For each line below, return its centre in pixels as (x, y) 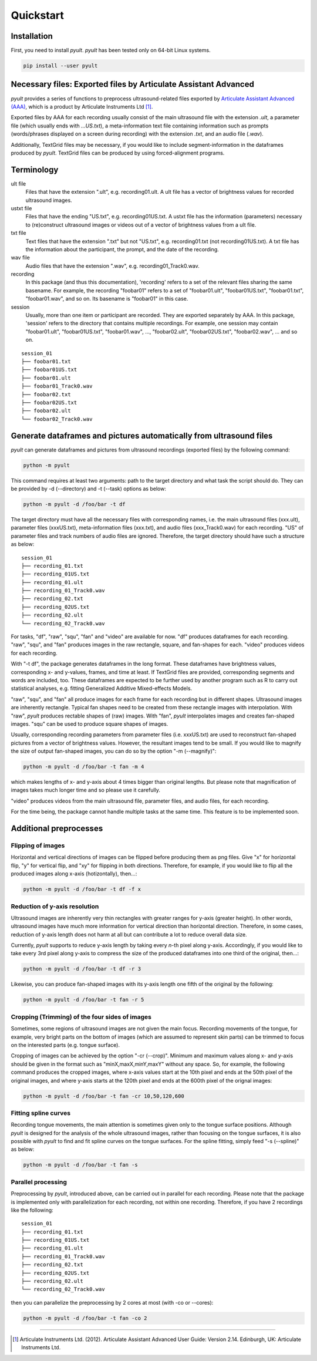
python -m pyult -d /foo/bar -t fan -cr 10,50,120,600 (104, 1096)
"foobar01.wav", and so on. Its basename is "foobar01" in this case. (107, 299)
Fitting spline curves (41, 1113)
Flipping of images (38, 845)
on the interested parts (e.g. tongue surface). (65, 1045)
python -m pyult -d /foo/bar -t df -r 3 (82, 969)
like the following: (32, 1210)
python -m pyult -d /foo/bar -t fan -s (80, 1165)
